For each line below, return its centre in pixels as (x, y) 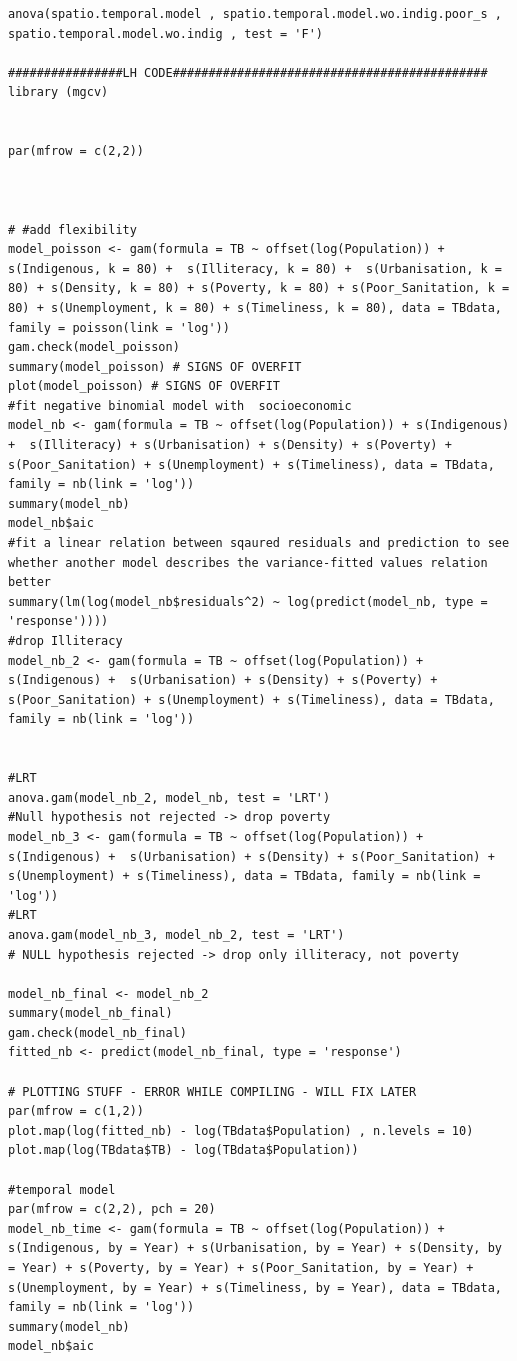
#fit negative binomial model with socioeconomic (180, 405)
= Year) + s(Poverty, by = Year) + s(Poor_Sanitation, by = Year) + (241, 1268)
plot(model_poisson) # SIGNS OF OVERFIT (144, 386)
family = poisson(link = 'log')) (119, 327)
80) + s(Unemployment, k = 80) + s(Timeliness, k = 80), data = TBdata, (255, 307)
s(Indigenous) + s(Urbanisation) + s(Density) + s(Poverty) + (223, 680)
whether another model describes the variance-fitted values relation (248, 562)
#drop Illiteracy (65, 641)
